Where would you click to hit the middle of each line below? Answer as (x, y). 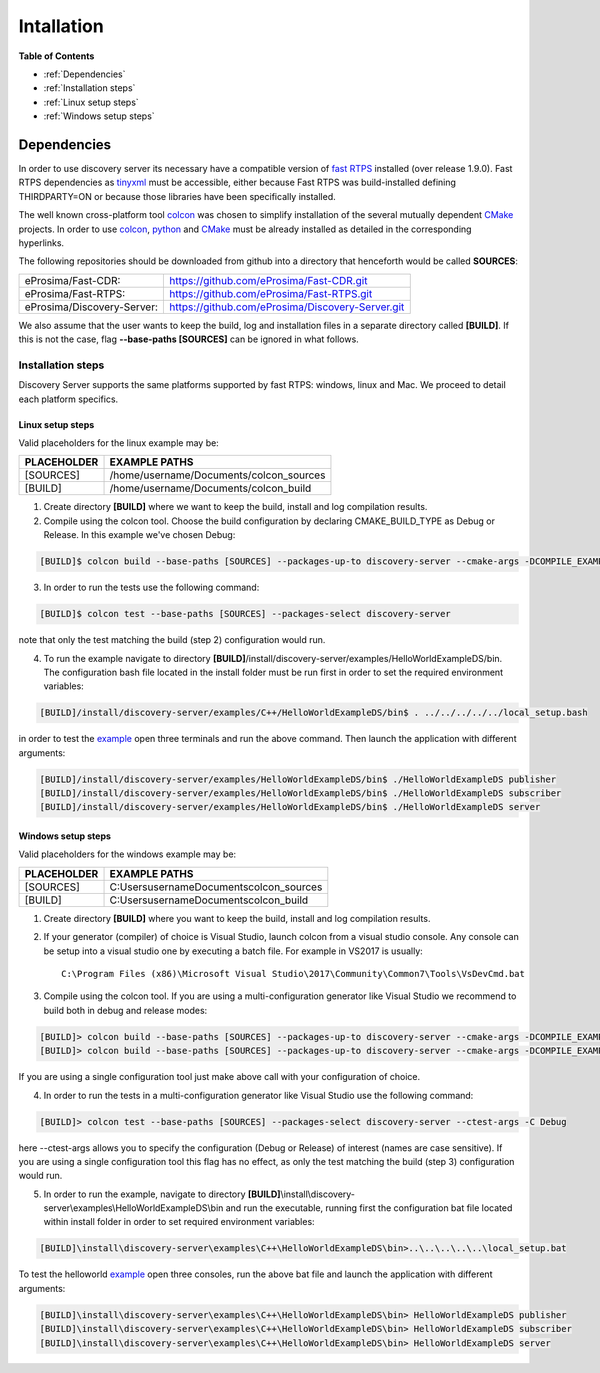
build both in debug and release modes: (125, 1010)
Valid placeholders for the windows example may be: (127, 854)
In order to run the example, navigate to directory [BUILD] (162, 1194)
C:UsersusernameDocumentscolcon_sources (216, 887)
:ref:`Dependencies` (84, 74)
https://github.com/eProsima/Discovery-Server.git (286, 307)
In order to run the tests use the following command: (151, 587)
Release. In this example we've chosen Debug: (139, 535)
